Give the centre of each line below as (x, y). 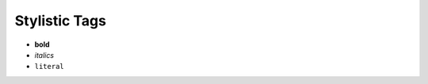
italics (44, 55)
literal (50, 67)
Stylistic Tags (61, 21)
